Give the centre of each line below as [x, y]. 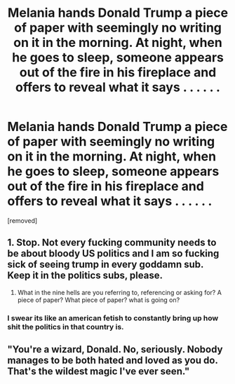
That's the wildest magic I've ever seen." [99, 372]
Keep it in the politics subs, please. [85, 276]
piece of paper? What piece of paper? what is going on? [99, 300]
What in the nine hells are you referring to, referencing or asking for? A [120, 292]
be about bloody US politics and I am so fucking [113, 254]
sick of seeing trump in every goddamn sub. [106, 265]
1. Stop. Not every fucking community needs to [112, 243]
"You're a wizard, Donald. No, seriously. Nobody [115, 349]
